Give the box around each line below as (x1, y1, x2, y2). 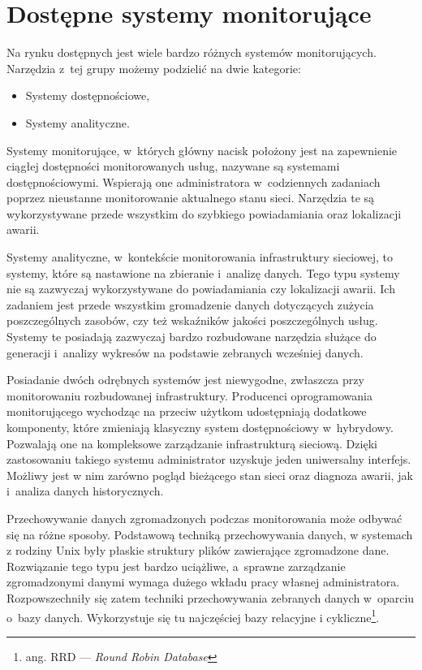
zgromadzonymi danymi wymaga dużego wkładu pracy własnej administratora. (6, 573, 400, 590)
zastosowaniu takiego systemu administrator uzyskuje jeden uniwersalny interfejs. (6, 451, 411, 468)
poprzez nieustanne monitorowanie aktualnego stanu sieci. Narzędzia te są (6, 189, 375, 206)
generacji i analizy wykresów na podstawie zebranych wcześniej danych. (6, 344, 364, 361)
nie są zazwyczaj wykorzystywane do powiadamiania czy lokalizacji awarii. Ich (6, 280, 395, 297)
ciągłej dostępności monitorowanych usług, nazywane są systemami (6, 158, 340, 175)
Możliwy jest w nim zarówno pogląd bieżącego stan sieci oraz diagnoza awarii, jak (6, 466, 413, 483)
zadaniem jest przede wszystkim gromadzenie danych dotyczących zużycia (6, 296, 374, 313)
